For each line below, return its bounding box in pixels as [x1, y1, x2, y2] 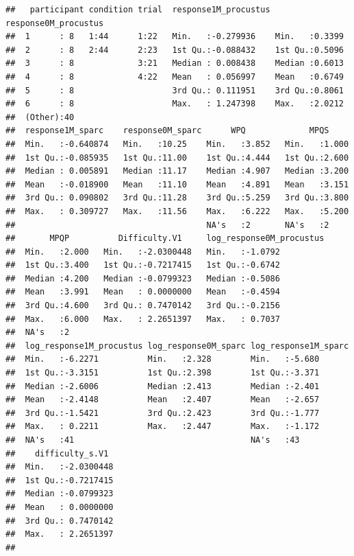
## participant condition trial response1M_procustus [5, 5, 270, 14]
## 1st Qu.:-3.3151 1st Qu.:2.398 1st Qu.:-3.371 [5, 368, 320, 378]
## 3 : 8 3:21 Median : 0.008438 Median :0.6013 [5, 58, 344, 69]
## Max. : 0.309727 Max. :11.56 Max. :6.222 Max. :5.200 [5, 206, 349, 216]
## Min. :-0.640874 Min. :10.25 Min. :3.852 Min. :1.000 [5, 139, 349, 149]
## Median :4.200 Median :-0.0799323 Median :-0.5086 [5, 273, 280, 283]
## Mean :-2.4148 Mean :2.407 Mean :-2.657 [5, 395, 320, 405]
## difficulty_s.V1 [5, 448, 109, 459]
